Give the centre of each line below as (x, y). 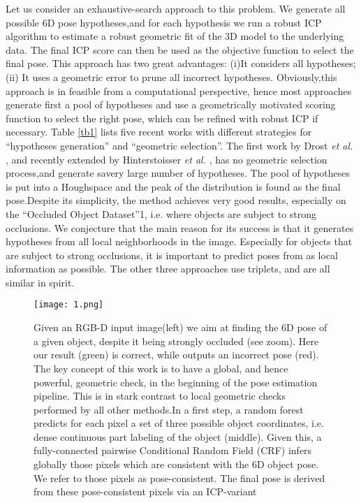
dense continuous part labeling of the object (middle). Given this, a (178, 436)
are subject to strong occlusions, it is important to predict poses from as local (172, 255)
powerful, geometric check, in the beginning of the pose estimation (176, 382)
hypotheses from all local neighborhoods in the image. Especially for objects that (179, 241)
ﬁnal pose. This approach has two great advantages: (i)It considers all (155, 63)
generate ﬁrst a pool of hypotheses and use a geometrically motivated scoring (171, 104)
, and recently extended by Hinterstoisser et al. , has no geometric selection (167, 159)
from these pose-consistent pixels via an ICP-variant (145, 491)
